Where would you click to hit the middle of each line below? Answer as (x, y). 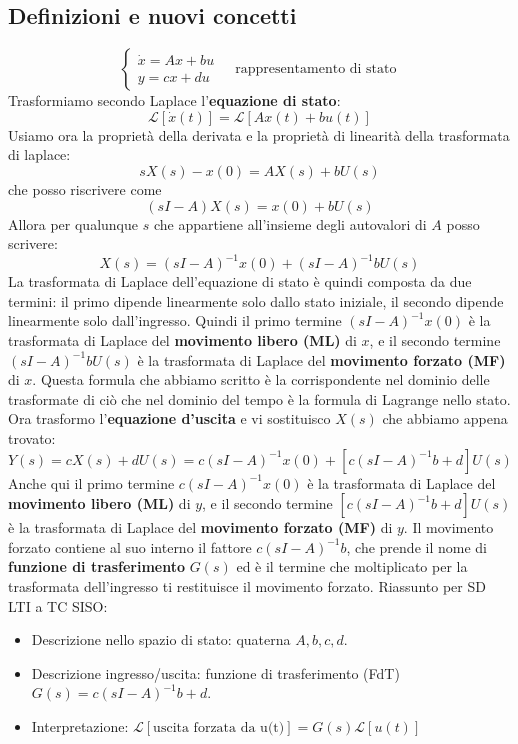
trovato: (32, 438)
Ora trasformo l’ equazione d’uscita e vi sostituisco (169, 418)
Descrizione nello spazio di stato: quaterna (161, 639)
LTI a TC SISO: (58, 605)
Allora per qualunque (73, 223)
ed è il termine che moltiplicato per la (352, 566)
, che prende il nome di (416, 546)
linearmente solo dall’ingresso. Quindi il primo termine (175, 320)
